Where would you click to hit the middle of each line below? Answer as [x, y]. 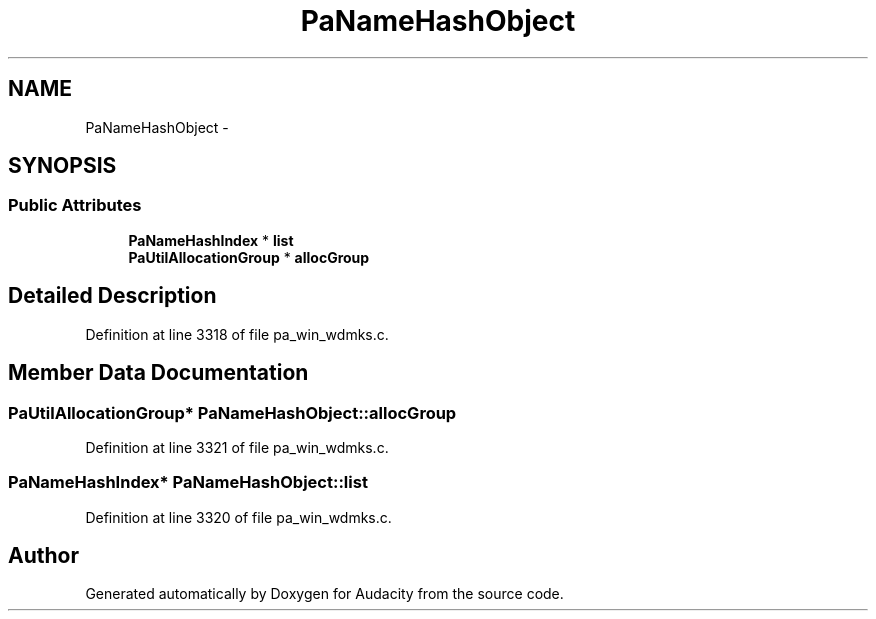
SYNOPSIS [62, 166]
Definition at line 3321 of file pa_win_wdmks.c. [237, 447]
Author [43, 556]
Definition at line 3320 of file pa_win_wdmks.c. [238, 517]
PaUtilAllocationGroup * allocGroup [249, 257]
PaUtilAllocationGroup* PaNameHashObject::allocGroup [232, 412]
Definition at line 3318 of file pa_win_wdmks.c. [237, 334]
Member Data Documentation [158, 373]
